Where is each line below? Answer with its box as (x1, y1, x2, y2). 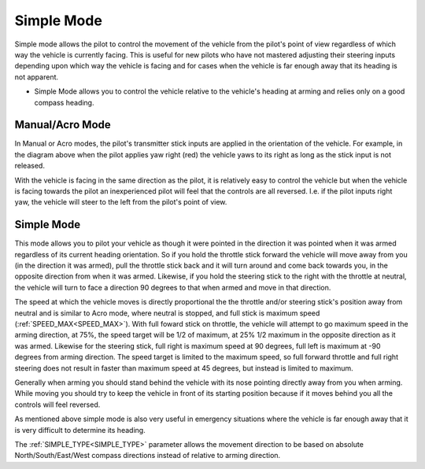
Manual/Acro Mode (14, 118, 112, 131)
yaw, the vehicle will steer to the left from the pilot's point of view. (14, 198, 227, 207)
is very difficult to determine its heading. (14, 425, 146, 434)
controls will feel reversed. (14, 400, 101, 409)
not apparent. (14, 72, 59, 82)
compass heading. (34, 98, 94, 107)
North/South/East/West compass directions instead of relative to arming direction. (14, 451, 281, 460)
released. (14, 161, 45, 171)
